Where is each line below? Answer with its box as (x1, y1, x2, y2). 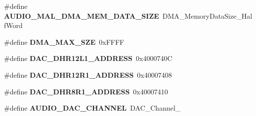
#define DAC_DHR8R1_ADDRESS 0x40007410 (4, 86, 168, 96)
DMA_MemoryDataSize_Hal (162, 10, 253, 21)
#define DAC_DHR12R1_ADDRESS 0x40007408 (4, 69, 172, 80)
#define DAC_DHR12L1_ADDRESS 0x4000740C (4, 53, 172, 63)
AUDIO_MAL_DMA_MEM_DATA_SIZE (4, 10, 159, 21)
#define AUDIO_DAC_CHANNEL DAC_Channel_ (4, 103, 181, 113)
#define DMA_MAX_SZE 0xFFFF (4, 36, 125, 47)
